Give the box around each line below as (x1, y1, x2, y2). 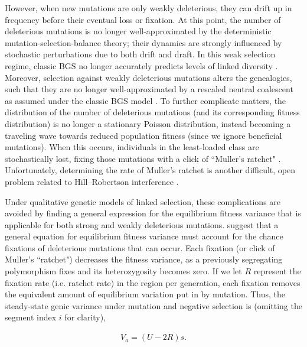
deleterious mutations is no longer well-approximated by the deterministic (5, 25, 272, 37)
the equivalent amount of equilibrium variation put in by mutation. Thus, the (5, 288, 286, 300)
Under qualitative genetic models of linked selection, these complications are (5, 195, 281, 207)
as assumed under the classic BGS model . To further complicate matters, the (5, 94, 286, 106)
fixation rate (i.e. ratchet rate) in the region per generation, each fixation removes (5, 276, 301, 288)
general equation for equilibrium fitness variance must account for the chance (5, 230, 283, 242)
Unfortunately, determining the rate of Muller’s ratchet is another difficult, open (5, 164, 295, 176)
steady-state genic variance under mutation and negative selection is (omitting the (5, 299, 302, 312)
